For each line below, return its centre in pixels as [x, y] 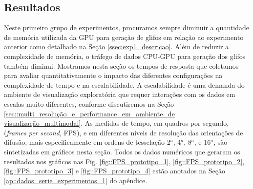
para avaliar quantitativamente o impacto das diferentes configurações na [113, 75]
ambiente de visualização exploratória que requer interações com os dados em [120, 94]
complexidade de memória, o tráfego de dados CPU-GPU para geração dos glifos [125, 56]
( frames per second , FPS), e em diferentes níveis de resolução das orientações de [124, 132]
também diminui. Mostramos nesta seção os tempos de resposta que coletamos [121, 66]
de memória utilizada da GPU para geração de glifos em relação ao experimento [124, 37]
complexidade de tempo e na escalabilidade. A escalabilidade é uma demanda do [124, 85]
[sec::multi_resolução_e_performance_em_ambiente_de [89, 113]
